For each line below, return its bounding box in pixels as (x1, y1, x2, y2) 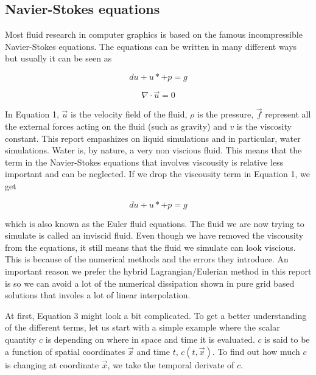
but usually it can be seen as (5, 52, 112, 65)
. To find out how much (212, 345, 300, 357)
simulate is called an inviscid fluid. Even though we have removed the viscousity (5, 229, 304, 242)
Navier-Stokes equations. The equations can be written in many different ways (5, 40, 297, 52)
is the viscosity (236, 120, 292, 133)
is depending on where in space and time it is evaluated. (45, 332, 255, 345)
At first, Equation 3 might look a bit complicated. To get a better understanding (5, 309, 307, 321)
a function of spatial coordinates (5, 345, 125, 357)
